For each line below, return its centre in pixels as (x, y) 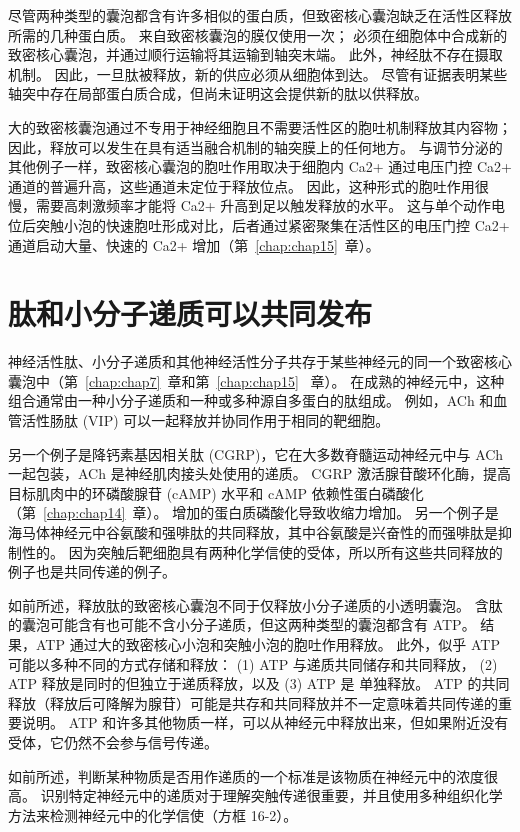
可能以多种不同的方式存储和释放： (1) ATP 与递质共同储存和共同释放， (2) (253, 663)
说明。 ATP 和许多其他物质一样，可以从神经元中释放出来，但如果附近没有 (265, 722)
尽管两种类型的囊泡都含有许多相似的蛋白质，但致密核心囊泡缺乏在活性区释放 (260, 15)
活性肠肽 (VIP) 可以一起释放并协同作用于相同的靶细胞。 (205, 420)
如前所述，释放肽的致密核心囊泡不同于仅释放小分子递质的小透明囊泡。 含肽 (255, 604)
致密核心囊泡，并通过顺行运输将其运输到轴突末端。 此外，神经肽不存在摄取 (255, 54)
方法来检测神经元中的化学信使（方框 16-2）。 (153, 814)
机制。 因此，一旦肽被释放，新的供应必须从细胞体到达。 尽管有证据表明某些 (258, 73)
